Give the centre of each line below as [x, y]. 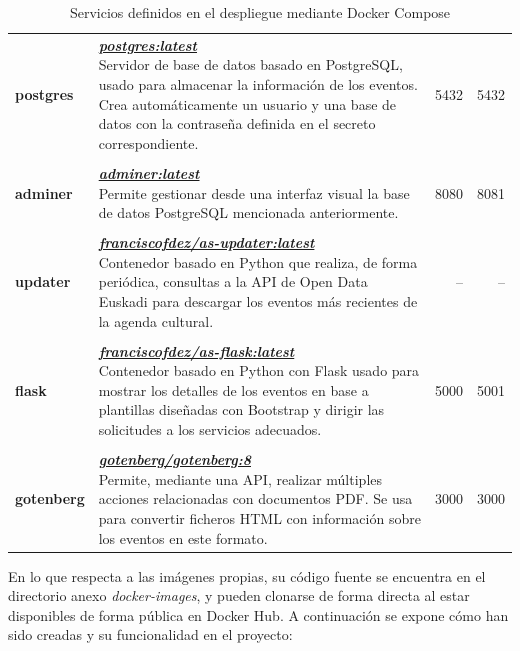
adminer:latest [149, 172]
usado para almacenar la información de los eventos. [258, 84]
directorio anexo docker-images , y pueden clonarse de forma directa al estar [239, 595]
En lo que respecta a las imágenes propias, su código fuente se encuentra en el [247, 575]
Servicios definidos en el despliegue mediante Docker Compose [260, 12]
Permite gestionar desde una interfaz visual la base [254, 192]
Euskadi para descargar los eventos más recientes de [258, 300]
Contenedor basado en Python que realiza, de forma [258, 261]
